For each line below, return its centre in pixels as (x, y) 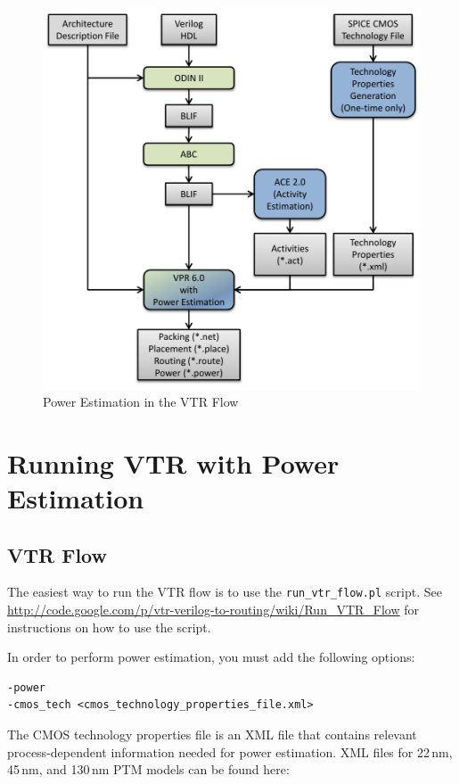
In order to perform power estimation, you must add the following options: (211, 657)
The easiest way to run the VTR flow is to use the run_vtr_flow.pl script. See (225, 592)
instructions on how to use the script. (109, 627)
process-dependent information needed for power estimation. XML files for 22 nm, (230, 751)
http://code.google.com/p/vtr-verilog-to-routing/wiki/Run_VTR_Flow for (213, 610)
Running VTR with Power (173, 462)
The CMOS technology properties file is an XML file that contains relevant (212, 734)
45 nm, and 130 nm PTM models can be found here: (148, 769)
